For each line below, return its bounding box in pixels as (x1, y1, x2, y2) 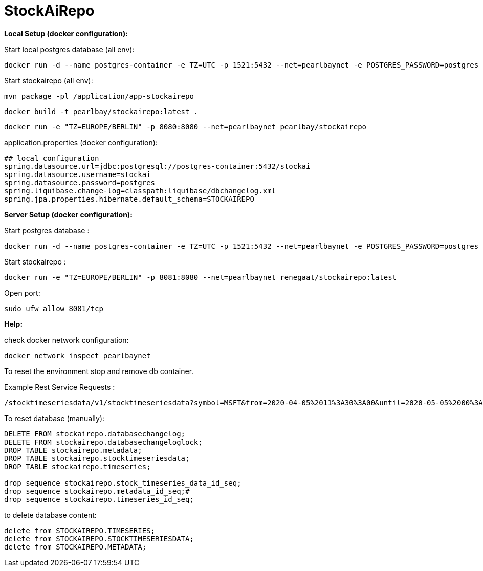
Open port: (4, 288, 40, 297)
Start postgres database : (4, 226, 90, 235)
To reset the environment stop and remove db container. (4, 366, 194, 376)
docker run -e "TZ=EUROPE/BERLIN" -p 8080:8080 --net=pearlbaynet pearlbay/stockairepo (4, 122, 367, 131)
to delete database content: (4, 510, 97, 519)
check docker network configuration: (4, 335, 129, 344)
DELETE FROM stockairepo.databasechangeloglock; (4, 437, 203, 446)
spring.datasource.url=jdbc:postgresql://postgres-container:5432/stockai (4, 162, 311, 170)
